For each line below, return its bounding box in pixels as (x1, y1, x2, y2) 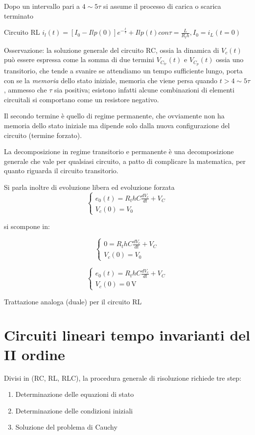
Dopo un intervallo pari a (4, 1, 80, 11)
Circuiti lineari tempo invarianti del (4, 325, 250, 345)
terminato (4, 10, 33, 21)
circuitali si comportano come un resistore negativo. (4, 94, 159, 104)
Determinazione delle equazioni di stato (15, 389, 134, 399)
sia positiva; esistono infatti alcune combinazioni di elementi (54, 85, 234, 95)
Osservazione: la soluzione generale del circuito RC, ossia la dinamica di (4, 45, 219, 55)
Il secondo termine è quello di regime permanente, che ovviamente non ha (4, 111, 225, 121)
